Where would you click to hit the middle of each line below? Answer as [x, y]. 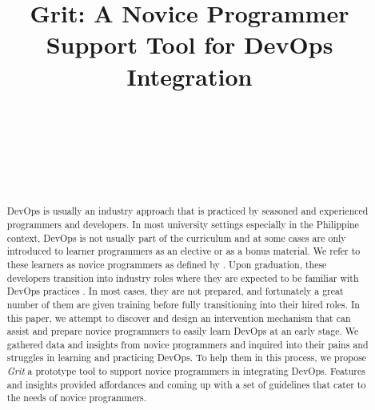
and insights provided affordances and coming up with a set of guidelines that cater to [186, 384]
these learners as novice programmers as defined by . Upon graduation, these [167, 264]
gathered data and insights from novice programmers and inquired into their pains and [187, 344]
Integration [189, 76]
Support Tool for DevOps [189, 44]
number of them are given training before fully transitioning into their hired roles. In [183, 304]
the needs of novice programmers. [77, 398]
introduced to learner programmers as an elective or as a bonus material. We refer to [184, 251]
